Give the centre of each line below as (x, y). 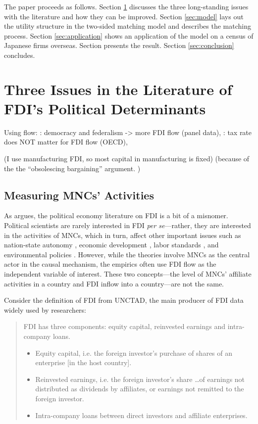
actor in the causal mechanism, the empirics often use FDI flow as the (110, 264)
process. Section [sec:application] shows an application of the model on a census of (129, 35)
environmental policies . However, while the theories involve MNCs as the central (127, 254)
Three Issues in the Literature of (118, 89)
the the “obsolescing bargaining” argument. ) (72, 168)
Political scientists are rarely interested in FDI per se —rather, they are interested (128, 225)
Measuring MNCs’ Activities (79, 195)
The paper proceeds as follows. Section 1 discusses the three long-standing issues (126, 6)
